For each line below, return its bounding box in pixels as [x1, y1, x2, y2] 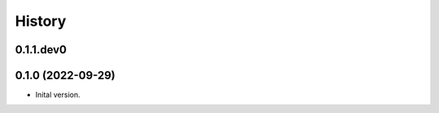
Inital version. [35, 90, 80, 100]
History [15, 12, 67, 30]
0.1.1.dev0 [15, 43, 67, 56]
